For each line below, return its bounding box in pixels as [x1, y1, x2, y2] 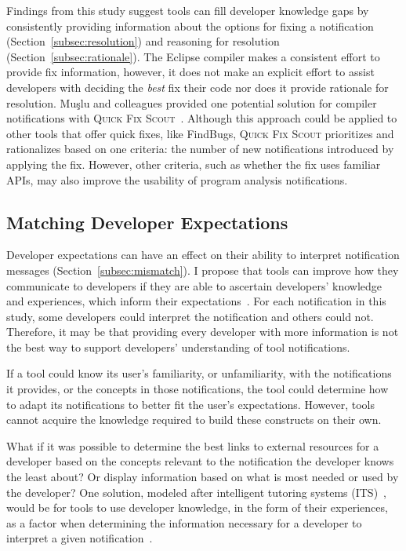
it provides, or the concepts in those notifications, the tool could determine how [6, 381, 389, 397]
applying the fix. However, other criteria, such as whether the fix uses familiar [6, 155, 381, 172]
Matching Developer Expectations [6, 210, 288, 234]
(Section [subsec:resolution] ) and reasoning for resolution [6, 33, 280, 49]
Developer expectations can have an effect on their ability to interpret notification [6, 246, 400, 263]
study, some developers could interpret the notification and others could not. [6, 308, 374, 324]
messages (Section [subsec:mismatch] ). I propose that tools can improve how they [6, 261, 399, 278]
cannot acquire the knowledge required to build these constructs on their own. [6, 411, 382, 428]
